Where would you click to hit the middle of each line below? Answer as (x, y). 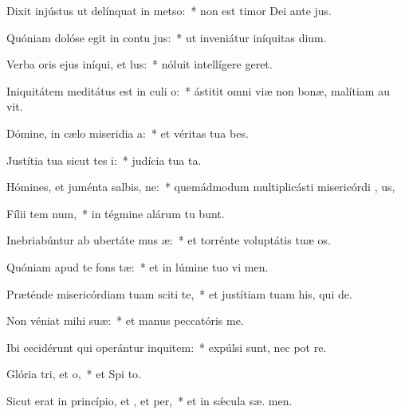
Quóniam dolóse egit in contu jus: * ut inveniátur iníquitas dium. (167, 37)
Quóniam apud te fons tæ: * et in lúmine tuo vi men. (138, 266)
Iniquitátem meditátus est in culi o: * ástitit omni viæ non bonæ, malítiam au (198, 90)
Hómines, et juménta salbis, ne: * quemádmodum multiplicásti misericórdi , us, (201, 187)
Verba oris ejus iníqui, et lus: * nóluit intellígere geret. (140, 64)
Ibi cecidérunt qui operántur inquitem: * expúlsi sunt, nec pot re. (167, 347)
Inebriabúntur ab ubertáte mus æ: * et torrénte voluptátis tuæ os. (169, 240)
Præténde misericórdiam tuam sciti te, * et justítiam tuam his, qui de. (179, 293)
